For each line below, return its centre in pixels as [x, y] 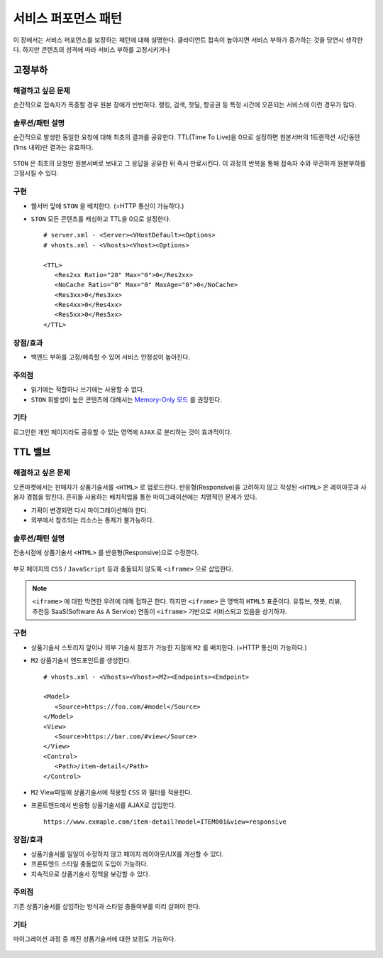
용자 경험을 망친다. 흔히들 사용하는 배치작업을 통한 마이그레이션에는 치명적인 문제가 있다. [135, 497]
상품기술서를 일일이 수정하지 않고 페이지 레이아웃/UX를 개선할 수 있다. [127, 854]
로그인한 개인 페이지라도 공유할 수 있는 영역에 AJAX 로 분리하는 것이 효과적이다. [123, 432]
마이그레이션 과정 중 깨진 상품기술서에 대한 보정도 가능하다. [95, 939]
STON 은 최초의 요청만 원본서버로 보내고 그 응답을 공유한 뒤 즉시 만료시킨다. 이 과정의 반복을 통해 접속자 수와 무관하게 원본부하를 [190, 163]
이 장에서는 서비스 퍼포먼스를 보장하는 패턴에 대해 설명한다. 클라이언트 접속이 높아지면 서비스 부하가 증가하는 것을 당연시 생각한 [188, 40]
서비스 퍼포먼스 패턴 [68, 18]
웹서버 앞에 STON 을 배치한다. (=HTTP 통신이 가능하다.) [107, 205]
